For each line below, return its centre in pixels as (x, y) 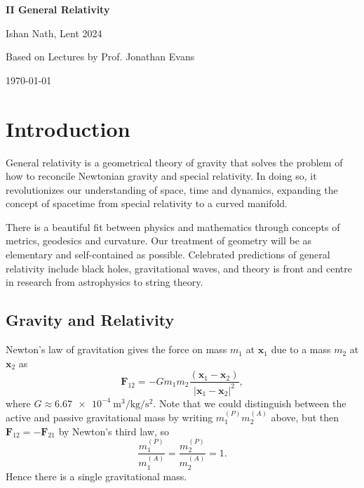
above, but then (305, 417)
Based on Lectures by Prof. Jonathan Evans (100, 57)
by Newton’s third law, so (114, 431)
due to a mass (301, 349)
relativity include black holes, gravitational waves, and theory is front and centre (179, 268)
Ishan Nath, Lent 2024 (54, 33)
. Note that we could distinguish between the (250, 403)
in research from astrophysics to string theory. (105, 282)
